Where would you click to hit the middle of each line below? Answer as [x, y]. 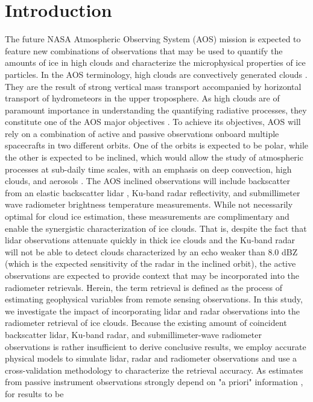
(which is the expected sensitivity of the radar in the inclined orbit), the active [150, 263]
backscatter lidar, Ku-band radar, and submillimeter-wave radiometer [133, 334]
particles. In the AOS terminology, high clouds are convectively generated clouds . [156, 74]
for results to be [34, 393]
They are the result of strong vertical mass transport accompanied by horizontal [153, 86]
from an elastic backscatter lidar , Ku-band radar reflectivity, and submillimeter [153, 192]
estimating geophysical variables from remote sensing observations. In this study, [154, 299]
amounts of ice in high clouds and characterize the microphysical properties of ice [155, 62]
